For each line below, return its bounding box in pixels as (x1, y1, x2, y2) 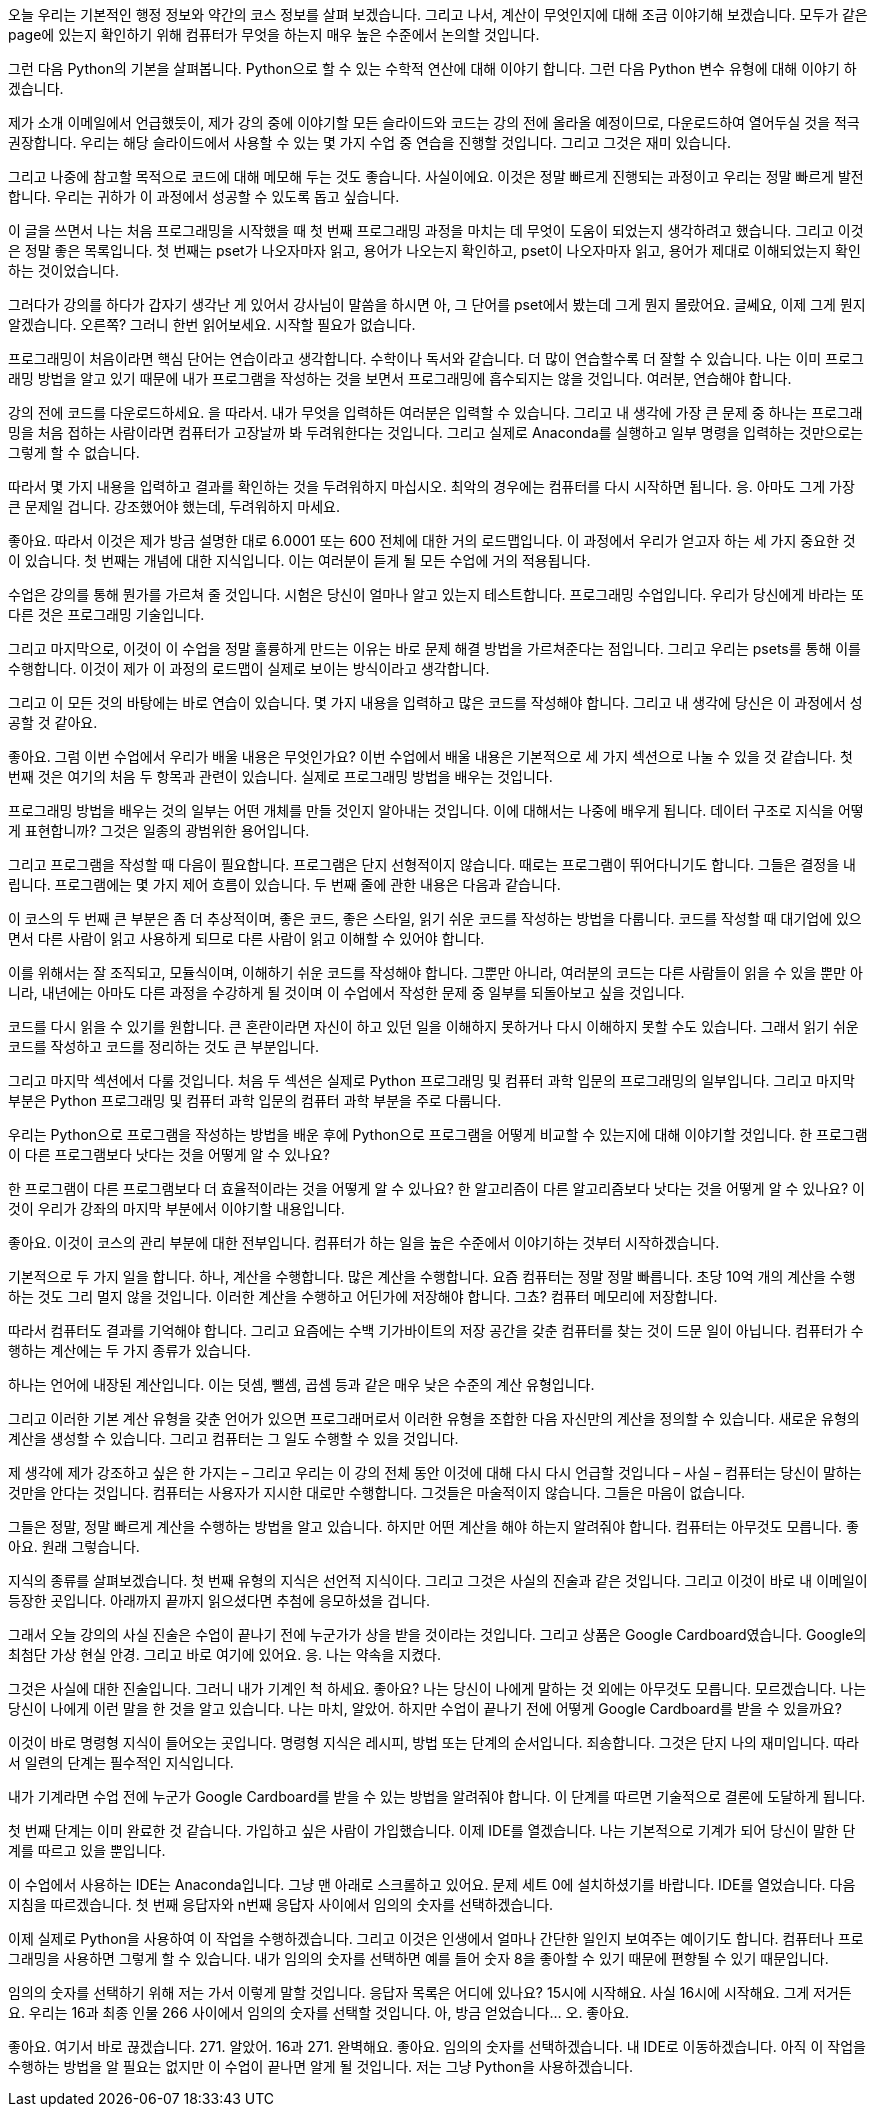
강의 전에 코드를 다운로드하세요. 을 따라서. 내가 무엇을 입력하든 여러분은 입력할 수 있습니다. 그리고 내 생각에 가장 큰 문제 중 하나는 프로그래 (8, 404, 863, 421)
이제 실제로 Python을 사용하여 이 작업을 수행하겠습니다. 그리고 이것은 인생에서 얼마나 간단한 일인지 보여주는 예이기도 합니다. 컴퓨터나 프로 (8, 1930, 864, 1947)
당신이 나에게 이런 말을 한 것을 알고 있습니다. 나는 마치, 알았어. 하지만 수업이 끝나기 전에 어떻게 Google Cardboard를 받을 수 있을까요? (8, 1700, 842, 1717)
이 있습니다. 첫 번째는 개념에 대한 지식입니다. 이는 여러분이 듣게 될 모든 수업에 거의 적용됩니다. (8, 552, 591, 569)
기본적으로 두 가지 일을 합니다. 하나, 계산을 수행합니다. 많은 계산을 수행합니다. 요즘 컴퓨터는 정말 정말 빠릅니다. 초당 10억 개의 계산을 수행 (8, 1268, 856, 1285)
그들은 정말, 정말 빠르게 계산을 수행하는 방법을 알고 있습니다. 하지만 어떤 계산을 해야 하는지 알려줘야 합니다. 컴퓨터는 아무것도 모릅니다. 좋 (8, 1518, 859, 1535)
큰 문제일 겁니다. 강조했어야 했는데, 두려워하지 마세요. (8, 498, 340, 515)
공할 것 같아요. (8, 714, 98, 731)
